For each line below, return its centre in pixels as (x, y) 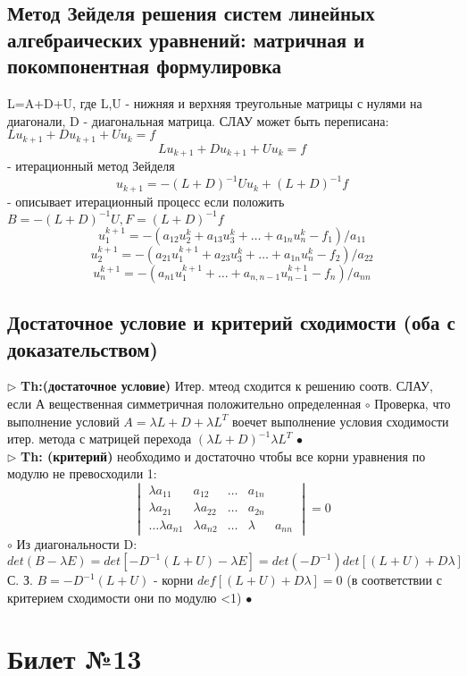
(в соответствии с (394, 580)
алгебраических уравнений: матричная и (186, 39)
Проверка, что (413, 403)
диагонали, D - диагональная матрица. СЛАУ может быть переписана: (198, 120)
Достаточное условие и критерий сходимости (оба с (231, 322)
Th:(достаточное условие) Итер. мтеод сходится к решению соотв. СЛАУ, (227, 386)
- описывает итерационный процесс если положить (146, 201)
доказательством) (83, 348)
